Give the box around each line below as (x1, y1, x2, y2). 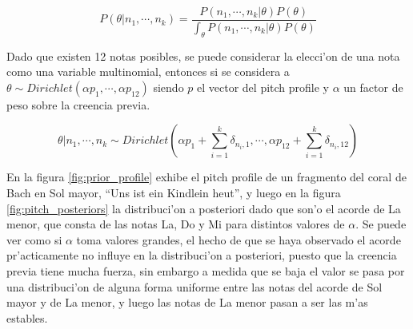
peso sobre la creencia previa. (6, 96, 150, 113)
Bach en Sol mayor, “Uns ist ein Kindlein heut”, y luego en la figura (6, 184, 341, 201)
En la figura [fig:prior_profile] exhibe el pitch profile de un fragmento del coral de (6, 168, 407, 185)
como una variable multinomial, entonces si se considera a (6, 63, 290, 80)
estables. (6, 309, 48, 326)
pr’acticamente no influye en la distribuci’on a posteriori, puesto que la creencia (6, 247, 397, 264)
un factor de (343, 78, 403, 95)
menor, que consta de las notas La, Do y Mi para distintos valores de (6, 216, 345, 232)
